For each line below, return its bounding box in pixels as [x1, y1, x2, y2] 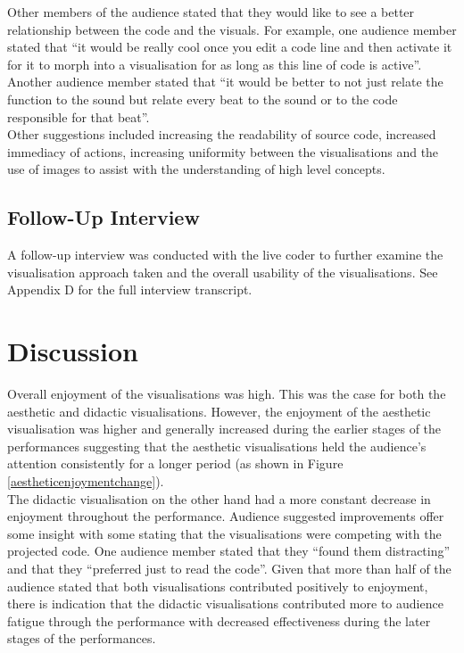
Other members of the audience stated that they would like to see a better [7, 3, 415, 21]
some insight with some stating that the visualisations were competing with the [7, 524, 442, 542]
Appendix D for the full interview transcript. [7, 280, 253, 299]
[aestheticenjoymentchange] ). [7, 472, 164, 491]
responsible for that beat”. [7, 107, 150, 126]
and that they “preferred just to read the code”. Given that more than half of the [7, 558, 452, 577]
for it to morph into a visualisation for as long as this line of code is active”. [7, 54, 422, 73]
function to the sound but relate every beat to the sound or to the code [7, 89, 398, 108]
